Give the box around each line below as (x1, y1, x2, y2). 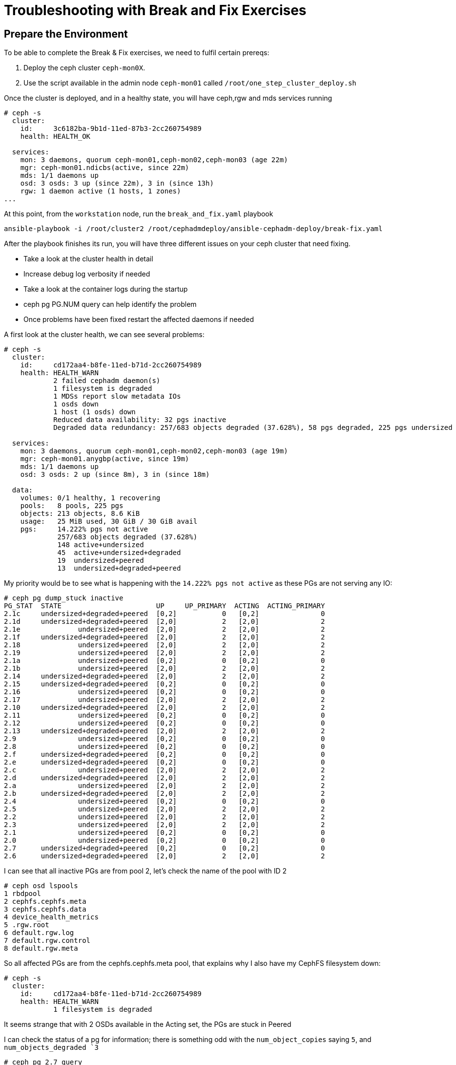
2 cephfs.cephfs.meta (4, 897, 86, 906)
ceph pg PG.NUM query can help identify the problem (23, 300, 197, 309)
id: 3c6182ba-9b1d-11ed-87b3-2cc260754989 (20, 125, 202, 133)
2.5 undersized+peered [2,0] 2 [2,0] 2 (4, 805, 325, 813)
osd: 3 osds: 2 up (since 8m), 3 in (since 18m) (20, 470, 210, 479)
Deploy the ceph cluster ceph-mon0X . (23, 64, 145, 72)
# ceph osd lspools (4, 882, 78, 890)
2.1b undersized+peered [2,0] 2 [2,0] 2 (4, 664, 325, 673)
